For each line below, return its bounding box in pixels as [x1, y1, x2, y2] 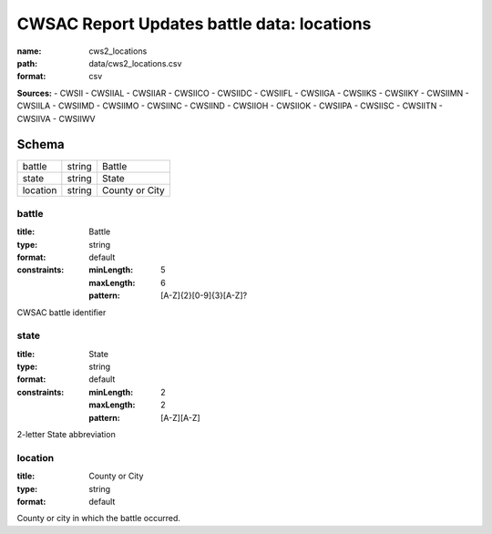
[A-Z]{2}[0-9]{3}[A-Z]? [160, 290, 248, 301]
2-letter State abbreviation [16, 428, 116, 439]
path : [16, 57, 38, 68]
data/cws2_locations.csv [88, 57, 182, 68]
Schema [16, 137, 66, 152]
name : [16, 46, 42, 56]
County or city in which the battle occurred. [16, 513, 181, 524]
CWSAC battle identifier [16, 306, 107, 318]
